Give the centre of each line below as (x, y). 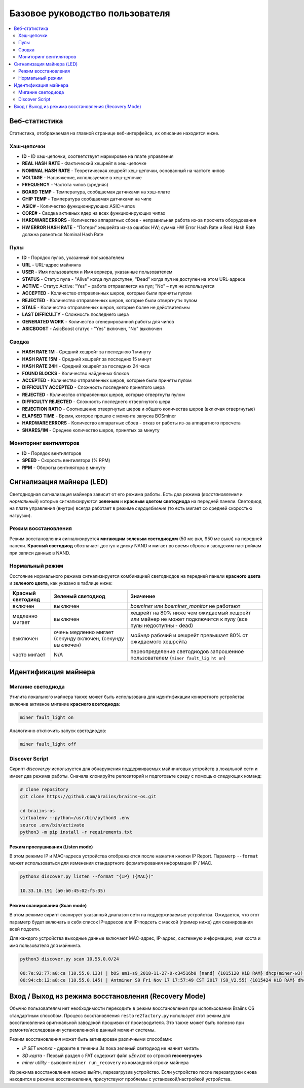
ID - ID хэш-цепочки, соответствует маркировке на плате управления (98, 156)
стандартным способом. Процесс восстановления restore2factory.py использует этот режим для (120, 1015)
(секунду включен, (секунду (89, 638)
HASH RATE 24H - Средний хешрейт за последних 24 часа (86, 366)
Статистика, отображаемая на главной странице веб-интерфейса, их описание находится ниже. (115, 133)
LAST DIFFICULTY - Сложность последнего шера (75, 314)
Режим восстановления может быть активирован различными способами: (91, 1039)
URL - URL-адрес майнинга (51, 265)
